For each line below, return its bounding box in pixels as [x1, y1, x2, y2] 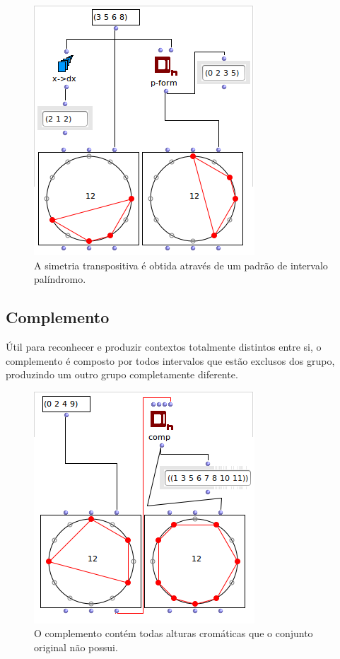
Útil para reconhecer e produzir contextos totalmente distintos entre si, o [6, 339, 322, 354]
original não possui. [34, 639, 118, 654]
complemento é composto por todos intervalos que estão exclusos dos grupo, [6, 353, 335, 368]
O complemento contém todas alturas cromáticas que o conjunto [34, 626, 313, 641]
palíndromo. [34, 272, 86, 286]
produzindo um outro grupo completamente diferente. [6, 367, 238, 382]
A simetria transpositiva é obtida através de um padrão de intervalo [34, 257, 328, 272]
